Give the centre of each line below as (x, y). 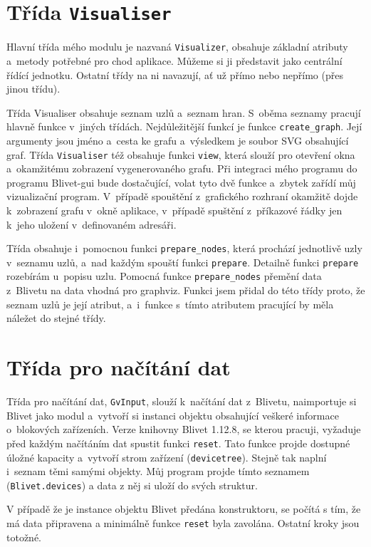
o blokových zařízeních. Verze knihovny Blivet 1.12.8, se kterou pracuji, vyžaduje (184, 429)
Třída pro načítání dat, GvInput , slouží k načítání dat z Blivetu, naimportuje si (182, 401)
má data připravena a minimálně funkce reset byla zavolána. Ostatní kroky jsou (183, 523)
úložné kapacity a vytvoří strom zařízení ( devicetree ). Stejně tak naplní (167, 457)
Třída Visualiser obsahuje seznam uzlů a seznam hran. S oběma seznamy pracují (184, 112)
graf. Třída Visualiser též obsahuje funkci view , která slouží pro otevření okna (181, 154)
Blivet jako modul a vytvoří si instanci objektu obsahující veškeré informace (173, 415)
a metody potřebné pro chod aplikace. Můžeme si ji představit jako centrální (174, 60)
